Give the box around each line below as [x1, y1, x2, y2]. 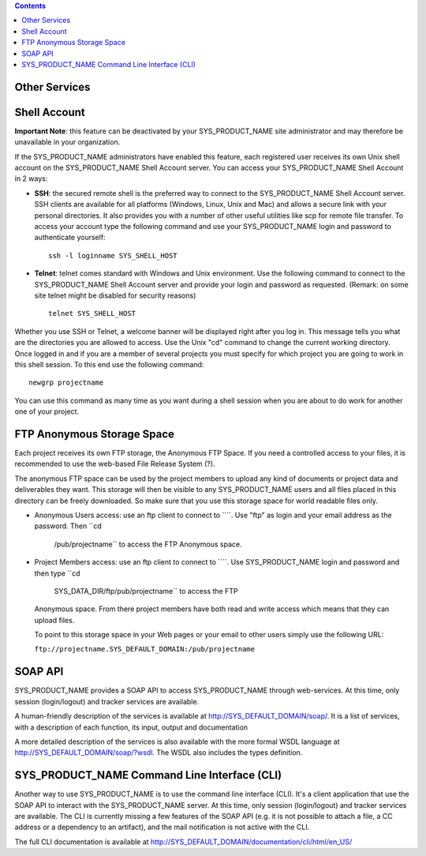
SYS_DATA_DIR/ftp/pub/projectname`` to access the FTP [54, 586, 238, 595]
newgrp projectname [28, 378, 104, 387]
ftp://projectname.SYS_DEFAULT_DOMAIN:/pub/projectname [34, 644, 256, 654]
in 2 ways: [14, 174, 48, 183]
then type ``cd [34, 569, 80, 578]
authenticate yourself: [34, 233, 106, 242]
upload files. [34, 615, 75, 625]
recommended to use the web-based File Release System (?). [14, 459, 215, 469]
